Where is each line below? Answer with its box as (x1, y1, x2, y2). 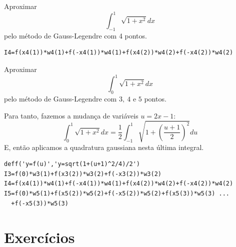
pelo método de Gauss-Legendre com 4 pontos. (4, 30, 147, 40)
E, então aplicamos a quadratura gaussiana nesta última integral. (4, 141, 204, 152)
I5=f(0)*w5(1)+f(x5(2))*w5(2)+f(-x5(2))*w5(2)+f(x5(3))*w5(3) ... (4, 190, 230, 197)
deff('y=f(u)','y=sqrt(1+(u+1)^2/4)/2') (4, 160, 140, 168)
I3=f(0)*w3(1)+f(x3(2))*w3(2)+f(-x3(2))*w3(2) (4, 170, 161, 177)
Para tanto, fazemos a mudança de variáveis (4, 110, 138, 120)
